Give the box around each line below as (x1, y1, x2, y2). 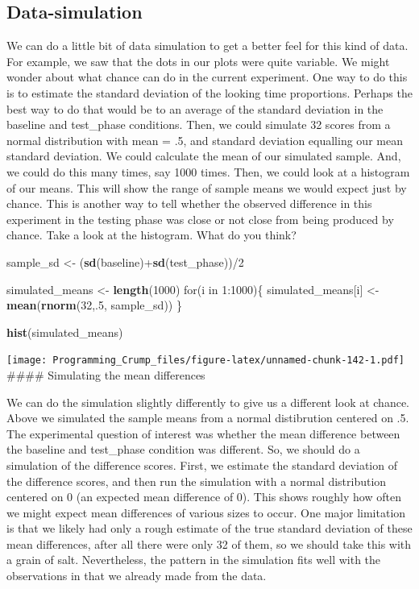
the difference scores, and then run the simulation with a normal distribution (6, 472, 387, 489)
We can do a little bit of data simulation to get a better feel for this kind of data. (6, 37, 409, 54)
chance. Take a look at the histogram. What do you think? (6, 226, 297, 243)
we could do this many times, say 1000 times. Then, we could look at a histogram (6, 163, 410, 180)
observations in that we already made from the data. (6, 567, 267, 584)
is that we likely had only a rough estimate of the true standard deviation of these (6, 520, 413, 537)
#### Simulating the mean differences (6, 366, 205, 383)
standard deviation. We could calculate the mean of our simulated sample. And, (6, 147, 401, 164)
